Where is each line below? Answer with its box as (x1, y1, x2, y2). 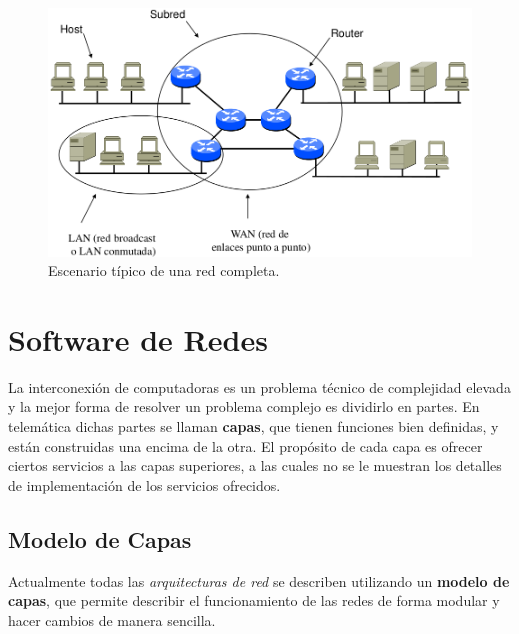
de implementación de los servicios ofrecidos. (8, 474, 281, 495)
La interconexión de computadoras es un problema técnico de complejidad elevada (8, 376, 511, 397)
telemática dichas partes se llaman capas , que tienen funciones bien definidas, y (8, 416, 499, 437)
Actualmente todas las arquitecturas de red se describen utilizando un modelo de (8, 570, 510, 591)
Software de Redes (8, 318, 268, 359)
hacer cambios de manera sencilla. (8, 609, 216, 630)
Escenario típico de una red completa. (48, 260, 280, 281)
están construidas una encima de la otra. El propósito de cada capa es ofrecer (8, 435, 483, 456)
